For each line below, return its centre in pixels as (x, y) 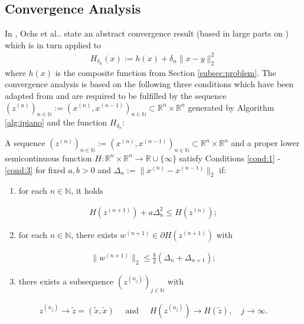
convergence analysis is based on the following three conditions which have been (149, 84)
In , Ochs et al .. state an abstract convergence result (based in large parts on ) (147, 33)
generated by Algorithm (231, 107)
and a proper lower (265, 143)
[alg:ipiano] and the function (56, 122)
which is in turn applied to (53, 44)
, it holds (87, 191)
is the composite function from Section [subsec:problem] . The (166, 72)
